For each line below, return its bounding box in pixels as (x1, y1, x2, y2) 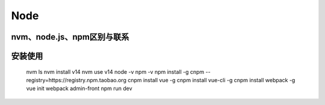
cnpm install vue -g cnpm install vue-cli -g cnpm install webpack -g (127, 76, 296, 83)
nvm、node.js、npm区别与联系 (11, 32, 129, 42)
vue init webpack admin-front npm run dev (26, 85, 132, 92)
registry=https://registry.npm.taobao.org (26, 76, 126, 83)
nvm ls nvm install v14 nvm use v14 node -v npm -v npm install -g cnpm (26, 68, 205, 75)
